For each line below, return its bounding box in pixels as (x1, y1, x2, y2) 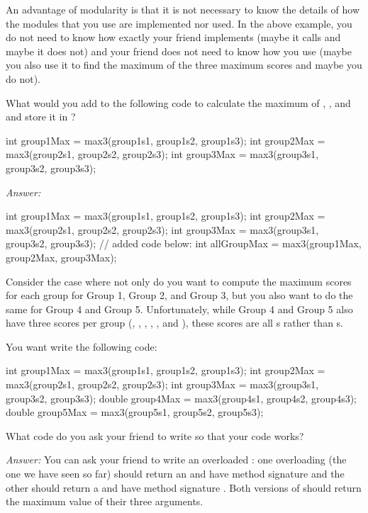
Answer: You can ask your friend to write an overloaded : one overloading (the (6, 452, 347, 467)
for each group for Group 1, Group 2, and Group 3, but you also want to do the (6, 288, 353, 303)
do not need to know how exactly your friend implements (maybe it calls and (6, 30, 341, 45)
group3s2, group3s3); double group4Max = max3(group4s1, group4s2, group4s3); (6, 390, 357, 405)
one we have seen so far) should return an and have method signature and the (6, 466, 345, 481)
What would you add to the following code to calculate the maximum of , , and (6, 95, 351, 110)
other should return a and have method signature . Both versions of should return (6, 480, 362, 495)
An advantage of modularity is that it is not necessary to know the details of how (6, 2, 359, 16)
